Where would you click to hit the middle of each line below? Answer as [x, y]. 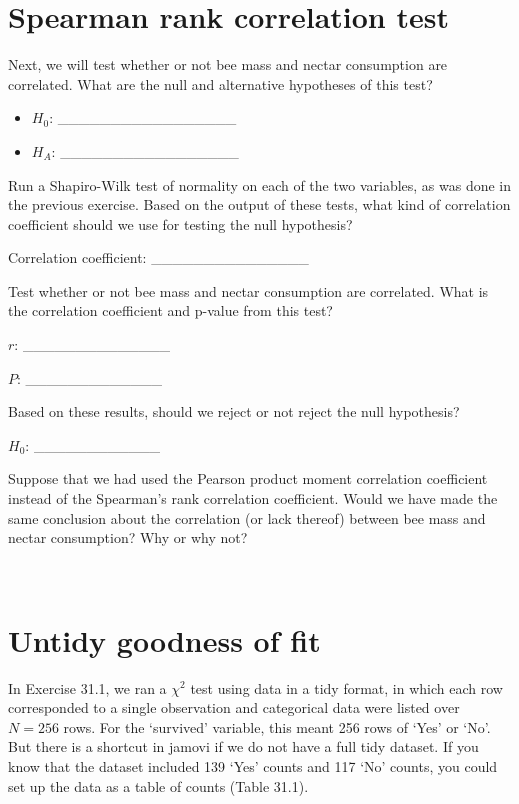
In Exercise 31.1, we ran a [87, 687]
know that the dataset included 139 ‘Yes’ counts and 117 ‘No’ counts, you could [253, 765]
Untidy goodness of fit [164, 639]
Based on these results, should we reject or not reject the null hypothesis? [234, 411]
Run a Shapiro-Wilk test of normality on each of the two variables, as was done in [260, 184]
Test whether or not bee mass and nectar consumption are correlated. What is [248, 290]
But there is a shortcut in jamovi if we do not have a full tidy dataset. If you [243, 746]
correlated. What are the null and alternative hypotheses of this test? [220, 83]
